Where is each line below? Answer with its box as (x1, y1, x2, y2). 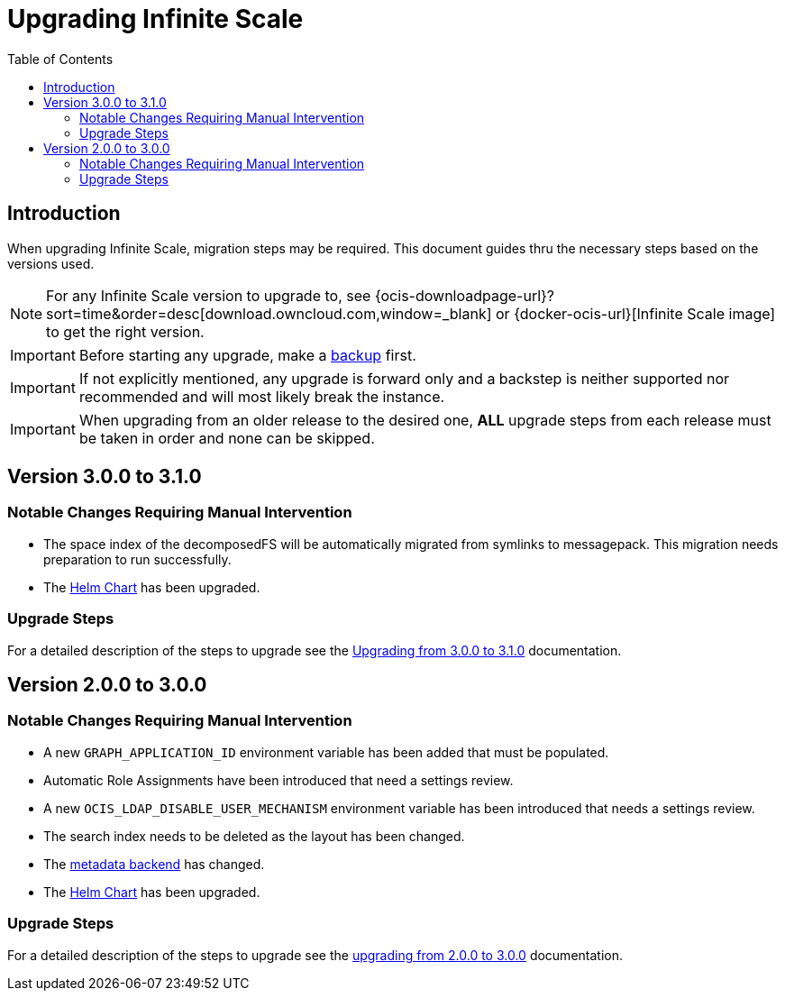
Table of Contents (7, 50, 114, 67)
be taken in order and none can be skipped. (78, 428, 375, 447)
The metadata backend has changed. (43, 856, 265, 872)
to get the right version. (46, 322, 205, 341)
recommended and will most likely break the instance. (78, 387, 445, 406)
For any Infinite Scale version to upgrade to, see (46, 286, 371, 305)
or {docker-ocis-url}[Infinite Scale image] (496, 304, 776, 323)
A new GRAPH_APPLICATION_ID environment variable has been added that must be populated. (43, 744, 609, 760)
